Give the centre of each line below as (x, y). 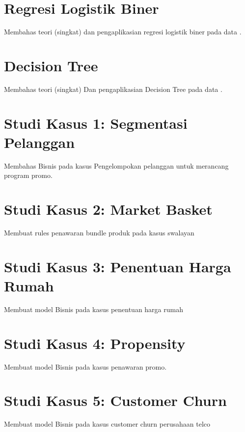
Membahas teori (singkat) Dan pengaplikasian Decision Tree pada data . (113, 89)
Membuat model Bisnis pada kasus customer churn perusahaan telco (107, 424)
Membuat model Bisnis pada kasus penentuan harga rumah (94, 309)
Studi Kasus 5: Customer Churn (115, 400)
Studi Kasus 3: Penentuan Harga (118, 266)
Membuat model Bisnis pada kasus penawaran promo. (85, 366)
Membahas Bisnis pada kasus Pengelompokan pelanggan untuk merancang (116, 165)
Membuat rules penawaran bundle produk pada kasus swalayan (99, 233)
